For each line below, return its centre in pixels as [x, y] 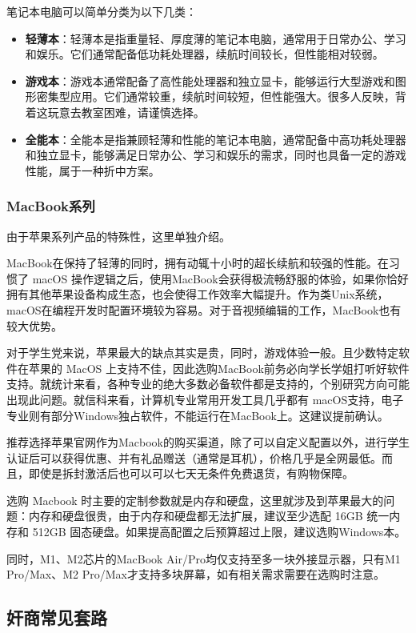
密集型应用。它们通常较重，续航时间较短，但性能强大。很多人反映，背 [221, 96]
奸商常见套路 [57, 617]
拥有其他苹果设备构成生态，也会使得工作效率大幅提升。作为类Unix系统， [198, 294]
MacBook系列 [51, 206]
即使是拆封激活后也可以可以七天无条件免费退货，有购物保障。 [191, 473]
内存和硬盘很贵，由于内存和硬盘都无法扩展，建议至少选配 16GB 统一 [209, 516]
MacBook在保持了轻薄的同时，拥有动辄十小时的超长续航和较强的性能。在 [198, 263]
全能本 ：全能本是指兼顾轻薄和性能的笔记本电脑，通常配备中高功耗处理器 [216, 139]
